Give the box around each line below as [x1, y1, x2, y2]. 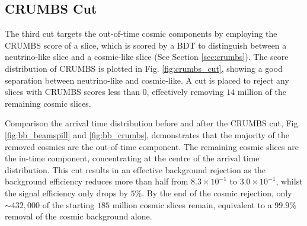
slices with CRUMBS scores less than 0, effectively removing [5, 85, 224, 98]
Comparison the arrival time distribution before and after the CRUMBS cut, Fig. [5, 117, 300, 129]
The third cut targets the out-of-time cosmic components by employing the [5, 27, 277, 40]
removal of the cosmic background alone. [5, 210, 152, 222]
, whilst [276, 175, 303, 187]
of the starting [42, 198, 95, 211]
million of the [237, 85, 286, 98]
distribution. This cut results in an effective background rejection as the [5, 163, 266, 176]
